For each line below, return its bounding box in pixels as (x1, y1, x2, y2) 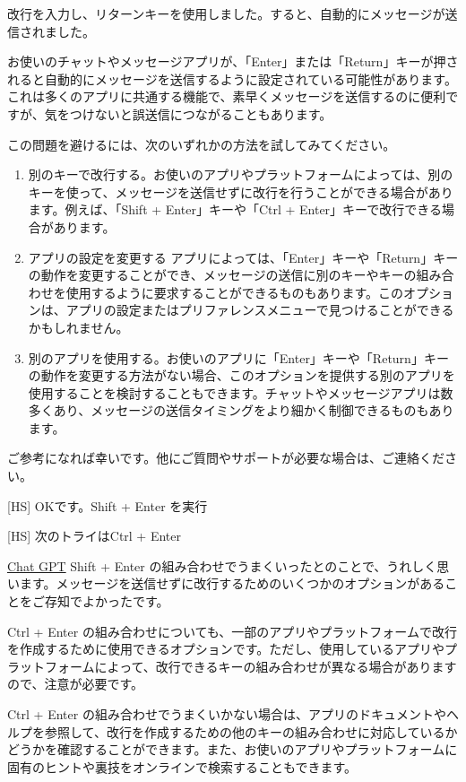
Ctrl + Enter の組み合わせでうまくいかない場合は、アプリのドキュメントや (7, 705, 446, 723)
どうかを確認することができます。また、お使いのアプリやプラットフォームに (7, 740, 458, 759)
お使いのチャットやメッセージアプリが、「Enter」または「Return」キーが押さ (7, 52, 459, 71)
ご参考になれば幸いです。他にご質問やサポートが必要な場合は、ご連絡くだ (7, 448, 444, 467)
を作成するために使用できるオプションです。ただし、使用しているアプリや (7, 639, 444, 658)
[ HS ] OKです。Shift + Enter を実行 (7, 496, 208, 515)
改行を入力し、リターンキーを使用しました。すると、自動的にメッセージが (7, 4, 445, 22)
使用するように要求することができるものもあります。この (65, 282, 404, 301)
